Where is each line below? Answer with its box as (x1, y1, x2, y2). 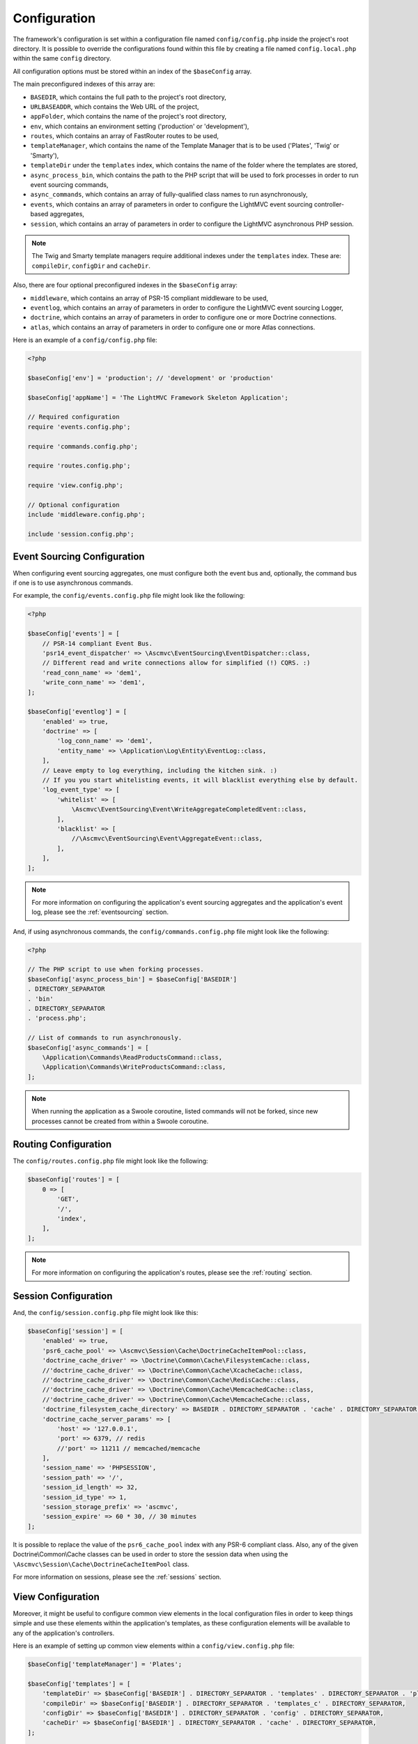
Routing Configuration (13, 1138, 112, 1150)
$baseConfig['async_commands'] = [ (27, 1044, 149, 1051)
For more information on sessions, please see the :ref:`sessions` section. (13, 1572, 222, 1581)
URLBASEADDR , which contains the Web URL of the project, (30, 102, 199, 111)
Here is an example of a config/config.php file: (13, 336, 157, 345)
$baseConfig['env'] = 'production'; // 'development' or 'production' (27, 374, 274, 382)
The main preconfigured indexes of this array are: (13, 80, 155, 89)
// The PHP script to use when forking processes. (27, 965, 205, 973)
